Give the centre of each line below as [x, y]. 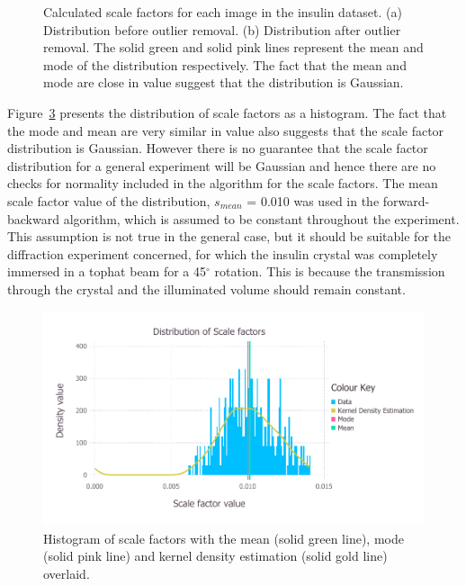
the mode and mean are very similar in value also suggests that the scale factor [226, 130]
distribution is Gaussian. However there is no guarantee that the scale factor [218, 148]
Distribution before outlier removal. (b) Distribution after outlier [222, 29]
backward [33, 218]
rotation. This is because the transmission [330, 271]
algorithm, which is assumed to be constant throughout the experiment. [261, 218]
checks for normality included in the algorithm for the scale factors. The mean [223, 183]
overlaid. [67, 573]
